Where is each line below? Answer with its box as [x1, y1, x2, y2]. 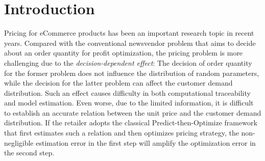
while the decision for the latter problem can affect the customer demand [4, 77, 233, 88]
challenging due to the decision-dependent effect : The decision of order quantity [4, 57, 252, 68]
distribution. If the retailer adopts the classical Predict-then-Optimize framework [4, 117, 257, 128]
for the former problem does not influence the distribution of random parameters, [4, 67, 259, 78]
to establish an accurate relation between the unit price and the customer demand [4, 107, 261, 118]
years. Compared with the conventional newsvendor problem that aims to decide [4, 37, 256, 48]
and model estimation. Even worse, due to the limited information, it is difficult [4, 97, 254, 108]
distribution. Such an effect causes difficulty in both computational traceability [4, 87, 251, 98]
